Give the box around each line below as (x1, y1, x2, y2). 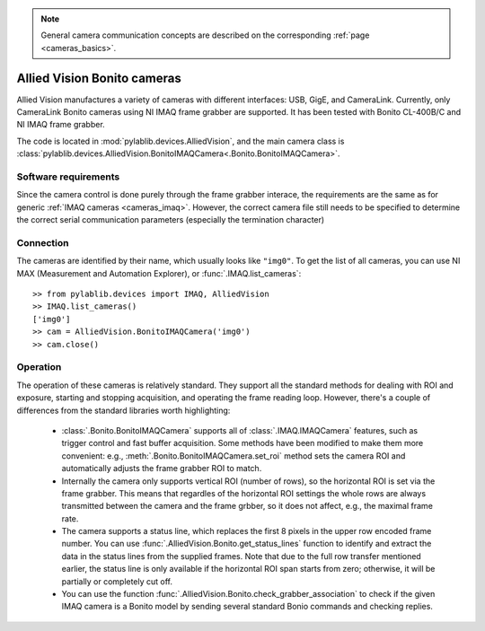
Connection (16, 236, 69, 249)
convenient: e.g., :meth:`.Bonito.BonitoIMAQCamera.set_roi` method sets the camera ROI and (61, 450, 406, 461)
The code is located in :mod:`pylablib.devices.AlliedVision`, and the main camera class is (16, 136, 345, 146)
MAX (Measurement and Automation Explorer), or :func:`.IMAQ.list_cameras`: (16, 267, 302, 278)
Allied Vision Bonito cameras (16, 70, 181, 85)
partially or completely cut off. (61, 575, 173, 587)
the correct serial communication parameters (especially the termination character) (16, 215, 325, 225)
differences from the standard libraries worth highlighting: (16, 405, 231, 416)
